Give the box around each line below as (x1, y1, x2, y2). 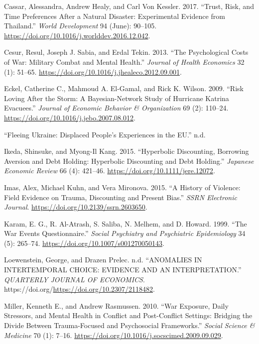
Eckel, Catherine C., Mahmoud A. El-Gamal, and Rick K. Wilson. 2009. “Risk (4, 83, 244, 94)
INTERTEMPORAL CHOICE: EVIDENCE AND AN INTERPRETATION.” (4, 264, 242, 275)
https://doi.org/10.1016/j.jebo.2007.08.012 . (4, 112, 135, 122)
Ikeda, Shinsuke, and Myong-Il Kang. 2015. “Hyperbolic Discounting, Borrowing (4, 146, 249, 156)
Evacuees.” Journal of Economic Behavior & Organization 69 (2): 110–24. (4, 103, 229, 113)
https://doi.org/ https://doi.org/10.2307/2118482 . (4, 284, 155, 294)
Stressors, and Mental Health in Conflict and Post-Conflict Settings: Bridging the (4, 310, 253, 321)
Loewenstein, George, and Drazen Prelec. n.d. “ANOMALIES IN (4, 254, 202, 265)
